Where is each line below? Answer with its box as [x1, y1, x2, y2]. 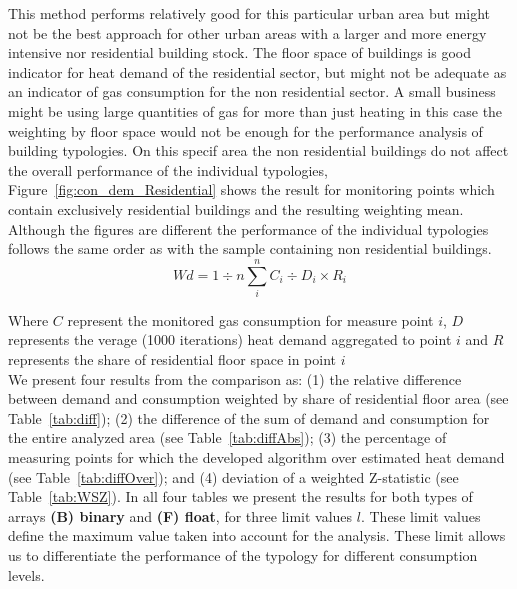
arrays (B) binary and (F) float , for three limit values [8, 505, 353, 526]
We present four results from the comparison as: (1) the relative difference [8, 368, 462, 389]
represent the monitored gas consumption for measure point [67, 309, 434, 330]
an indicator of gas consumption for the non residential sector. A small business [8, 81, 496, 102]
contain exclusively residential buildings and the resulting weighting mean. [8, 198, 464, 219]
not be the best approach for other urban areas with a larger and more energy [8, 22, 487, 43]
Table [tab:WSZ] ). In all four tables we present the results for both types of [8, 486, 473, 507]
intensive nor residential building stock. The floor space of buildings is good [8, 42, 472, 63]
